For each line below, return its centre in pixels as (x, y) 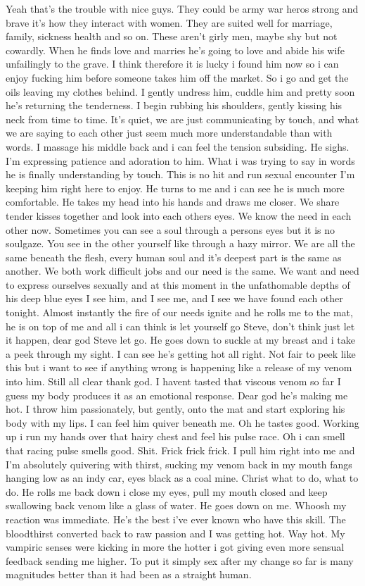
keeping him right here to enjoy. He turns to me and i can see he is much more (175, 188)
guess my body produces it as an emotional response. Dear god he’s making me (177, 395)
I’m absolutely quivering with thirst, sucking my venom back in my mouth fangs (179, 464)
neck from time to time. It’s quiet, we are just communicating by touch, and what (182, 119)
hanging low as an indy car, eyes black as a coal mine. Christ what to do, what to (182, 478)
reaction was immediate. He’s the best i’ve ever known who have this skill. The (176, 519)
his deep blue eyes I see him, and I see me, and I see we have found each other (174, 298)
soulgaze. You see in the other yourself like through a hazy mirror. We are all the (180, 243)
